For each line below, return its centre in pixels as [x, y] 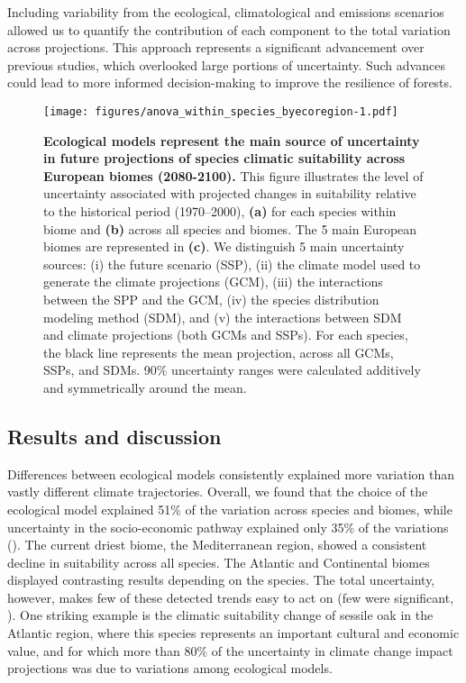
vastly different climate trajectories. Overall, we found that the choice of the [218, 492]
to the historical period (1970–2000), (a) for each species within [220, 211]
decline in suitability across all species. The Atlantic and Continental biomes [219, 562]
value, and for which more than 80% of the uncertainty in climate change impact [230, 650]
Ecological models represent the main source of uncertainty [232, 140]
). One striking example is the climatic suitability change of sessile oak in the [220, 615]
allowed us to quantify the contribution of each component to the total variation [229, 29]
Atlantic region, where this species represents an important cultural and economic [233, 633]
